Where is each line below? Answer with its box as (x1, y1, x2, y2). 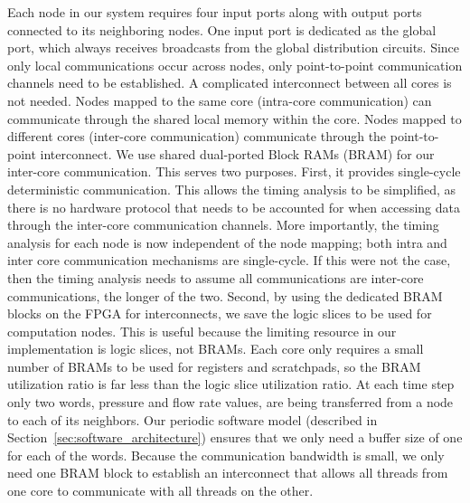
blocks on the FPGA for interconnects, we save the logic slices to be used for (7, 304, 432, 323)
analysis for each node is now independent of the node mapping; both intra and (7, 233, 447, 251)
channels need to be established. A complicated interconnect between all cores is (7, 73, 452, 92)
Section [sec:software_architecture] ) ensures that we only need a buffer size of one (7, 428, 463, 447)
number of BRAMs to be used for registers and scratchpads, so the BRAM (7, 356, 421, 375)
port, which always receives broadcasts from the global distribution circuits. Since (7, 38, 460, 57)
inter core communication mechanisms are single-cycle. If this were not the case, (7, 251, 451, 270)
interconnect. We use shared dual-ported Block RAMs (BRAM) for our (40, 144, 435, 163)
